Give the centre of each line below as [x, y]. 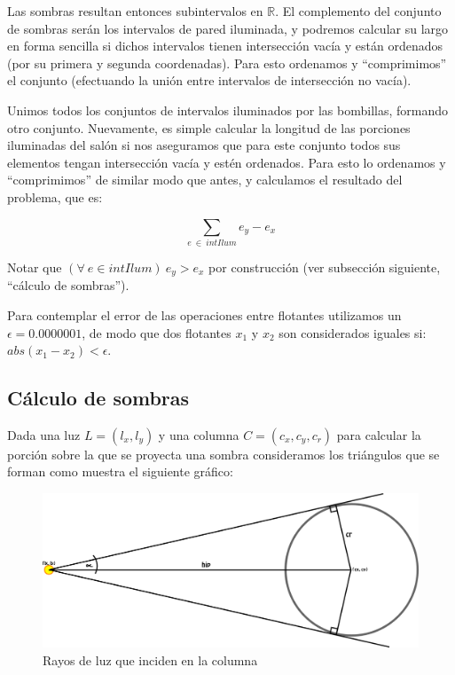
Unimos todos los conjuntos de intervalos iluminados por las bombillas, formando [227, 110]
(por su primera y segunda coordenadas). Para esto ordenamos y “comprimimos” [227, 63]
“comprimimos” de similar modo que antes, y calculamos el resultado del [205, 180]
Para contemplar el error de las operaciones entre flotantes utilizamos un [204, 314]
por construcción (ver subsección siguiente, [325, 267]
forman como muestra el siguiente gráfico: [120, 471]
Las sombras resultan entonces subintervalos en [135, 11]
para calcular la [379, 434]
